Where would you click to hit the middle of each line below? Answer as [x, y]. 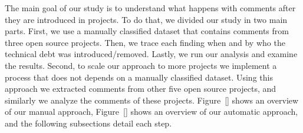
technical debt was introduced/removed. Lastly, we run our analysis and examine [151, 54]
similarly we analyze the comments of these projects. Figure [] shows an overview [152, 100]
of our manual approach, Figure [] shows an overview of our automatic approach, [151, 112]
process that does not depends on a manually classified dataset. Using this [139, 77]
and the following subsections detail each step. [88, 123]
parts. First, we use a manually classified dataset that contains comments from [147, 31]
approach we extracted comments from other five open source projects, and [141, 89]
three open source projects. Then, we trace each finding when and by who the [145, 42]
